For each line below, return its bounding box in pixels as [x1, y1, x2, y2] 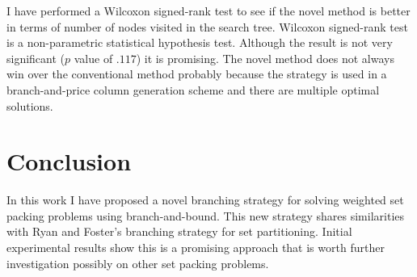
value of [74, 49, 113, 66]
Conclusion [6, 145, 132, 178]
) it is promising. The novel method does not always [136, 49, 394, 66]
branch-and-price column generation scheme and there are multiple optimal [6, 81, 380, 98]
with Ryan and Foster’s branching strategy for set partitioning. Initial [6, 223, 352, 240]
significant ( [6, 49, 65, 66]
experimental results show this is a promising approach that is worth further [6, 239, 385, 256]
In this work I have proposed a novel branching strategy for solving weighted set [6, 191, 404, 208]
